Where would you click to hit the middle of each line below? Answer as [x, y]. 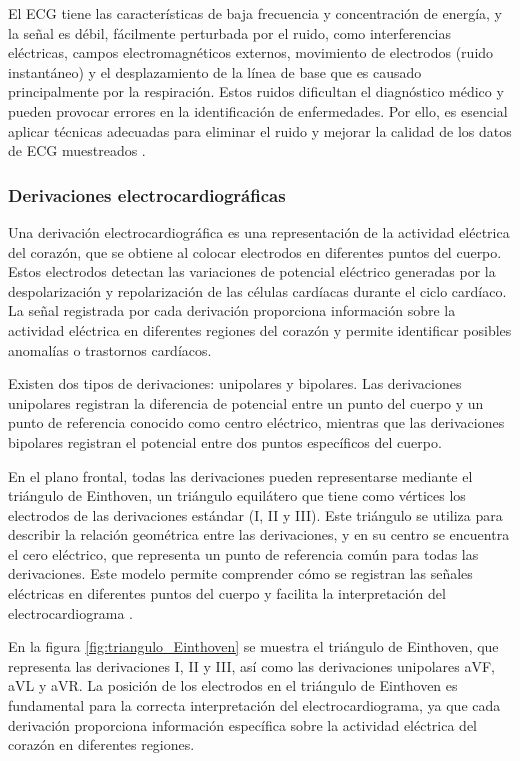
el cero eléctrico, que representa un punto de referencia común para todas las [243, 553]
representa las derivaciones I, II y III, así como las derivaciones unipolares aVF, [251, 665]
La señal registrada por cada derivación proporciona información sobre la [232, 310]
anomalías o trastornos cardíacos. [110, 349]
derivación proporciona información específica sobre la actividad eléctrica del [243, 724]
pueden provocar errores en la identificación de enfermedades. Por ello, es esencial [258, 110]
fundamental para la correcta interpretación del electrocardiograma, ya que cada [254, 705]
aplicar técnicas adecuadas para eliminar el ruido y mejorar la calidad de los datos [260, 130]
